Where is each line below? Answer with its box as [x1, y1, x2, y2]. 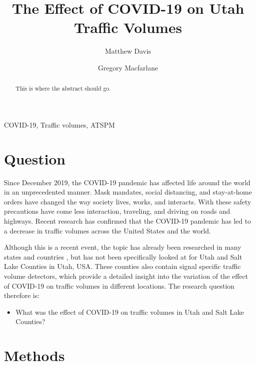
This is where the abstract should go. [15, 84, 111, 93]
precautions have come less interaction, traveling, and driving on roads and [4, 206, 230, 216]
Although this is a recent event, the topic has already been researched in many [4, 242, 241, 252]
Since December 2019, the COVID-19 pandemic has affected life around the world [4, 177, 251, 187]
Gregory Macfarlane [98, 62, 158, 72]
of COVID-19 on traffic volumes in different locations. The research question [4, 280, 235, 291]
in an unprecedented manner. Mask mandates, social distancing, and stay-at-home [4, 187, 252, 197]
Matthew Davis [105, 46, 151, 56]
